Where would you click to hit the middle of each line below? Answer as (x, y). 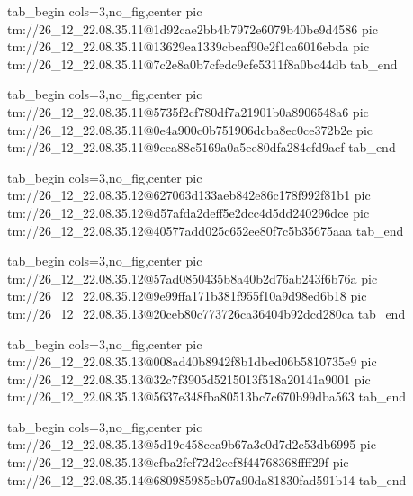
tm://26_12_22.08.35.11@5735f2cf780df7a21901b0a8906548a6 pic (188, 111)
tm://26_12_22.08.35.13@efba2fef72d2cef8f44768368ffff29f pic (178, 462)
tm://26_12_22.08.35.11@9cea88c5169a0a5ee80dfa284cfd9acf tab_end (202, 147)
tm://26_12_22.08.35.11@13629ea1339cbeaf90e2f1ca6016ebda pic (189, 46)
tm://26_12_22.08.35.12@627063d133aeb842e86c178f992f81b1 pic (189, 195)
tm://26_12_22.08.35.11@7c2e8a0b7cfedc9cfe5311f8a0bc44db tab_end (202, 63)
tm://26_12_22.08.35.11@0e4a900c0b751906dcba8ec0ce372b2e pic (190, 129)
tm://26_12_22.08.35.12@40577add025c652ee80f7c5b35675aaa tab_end (206, 230)
